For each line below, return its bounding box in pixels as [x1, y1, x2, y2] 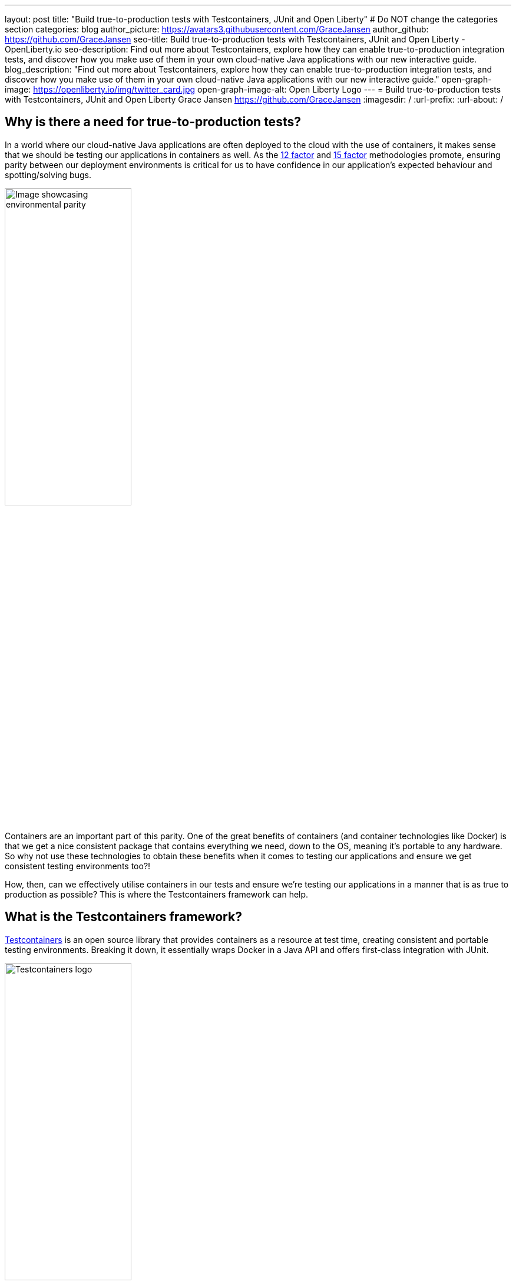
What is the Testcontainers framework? [5, 909, 242, 925]
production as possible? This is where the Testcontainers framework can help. [5, 889, 309, 899]
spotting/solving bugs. [5, 169, 91, 180]
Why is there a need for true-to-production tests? [5, 114, 301, 130]
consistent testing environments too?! [5, 860, 151, 871]
